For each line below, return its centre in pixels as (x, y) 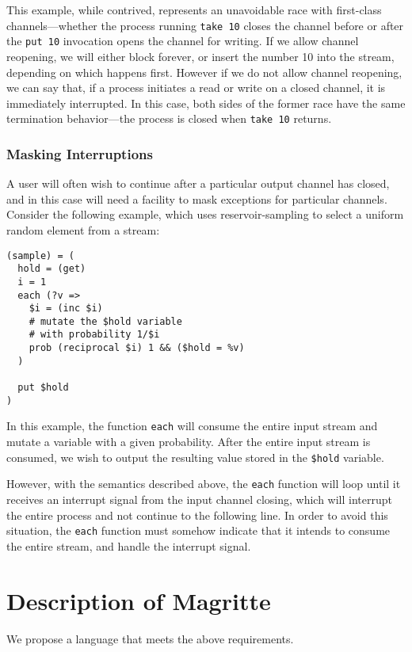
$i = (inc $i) (66, 309)
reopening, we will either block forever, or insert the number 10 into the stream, (200, 56)
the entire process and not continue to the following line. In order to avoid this (197, 515)
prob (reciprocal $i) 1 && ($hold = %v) (137, 348)
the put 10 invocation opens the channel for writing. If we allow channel (183, 41)
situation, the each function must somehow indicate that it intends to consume (198, 530)
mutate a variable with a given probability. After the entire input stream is (189, 442)
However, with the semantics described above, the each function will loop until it (204, 484)
